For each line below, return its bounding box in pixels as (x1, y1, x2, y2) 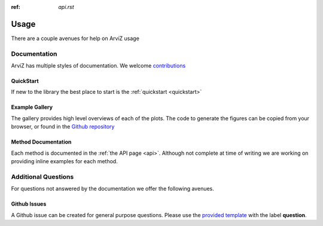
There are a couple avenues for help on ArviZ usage (11, 35, 140, 42)
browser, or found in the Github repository (11, 123, 115, 130)
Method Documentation (11, 138, 72, 146)
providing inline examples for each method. (11, 158, 118, 164)
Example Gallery (11, 103, 53, 111)
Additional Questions (11, 172, 74, 181)
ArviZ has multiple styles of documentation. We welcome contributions (11, 62, 186, 69)
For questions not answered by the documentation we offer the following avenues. (11, 185, 215, 193)
